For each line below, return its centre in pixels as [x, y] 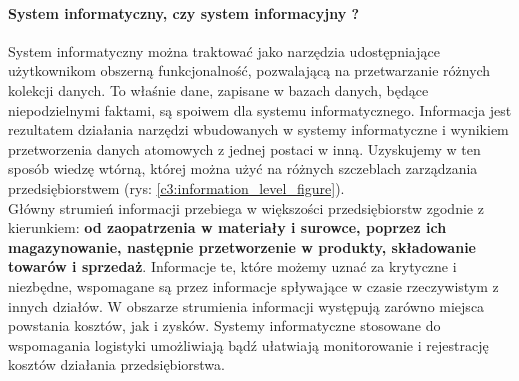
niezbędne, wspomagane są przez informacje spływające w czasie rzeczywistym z [253, 285]
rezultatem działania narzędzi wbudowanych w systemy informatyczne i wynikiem [258, 129]
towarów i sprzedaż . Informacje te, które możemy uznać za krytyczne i [232, 266]
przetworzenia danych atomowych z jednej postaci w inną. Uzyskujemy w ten [244, 148]
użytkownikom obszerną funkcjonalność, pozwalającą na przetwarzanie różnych [249, 70]
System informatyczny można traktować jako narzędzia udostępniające [224, 50]
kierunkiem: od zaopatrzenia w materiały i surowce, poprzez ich [227, 227]
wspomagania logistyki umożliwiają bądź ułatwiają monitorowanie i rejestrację [248, 344]
